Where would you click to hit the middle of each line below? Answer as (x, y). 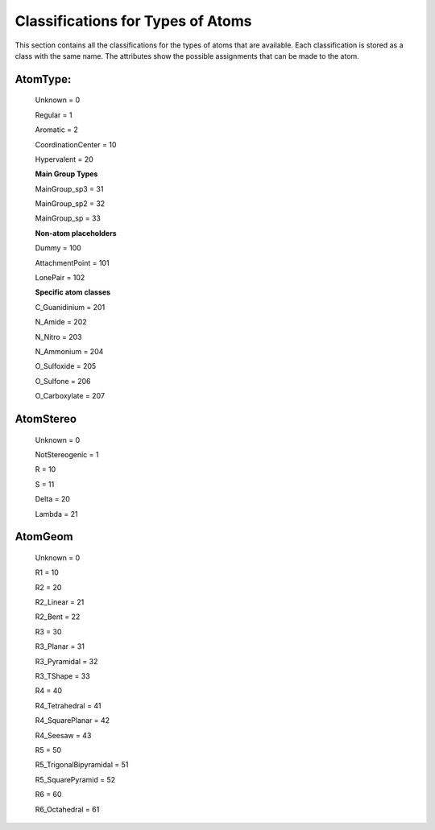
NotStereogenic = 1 (67, 454)
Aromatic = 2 (56, 130)
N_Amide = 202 (61, 322)
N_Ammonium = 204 (69, 351)
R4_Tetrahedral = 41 (68, 705)
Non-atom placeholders (76, 233)
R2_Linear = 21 (60, 602)
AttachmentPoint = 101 (72, 262)
